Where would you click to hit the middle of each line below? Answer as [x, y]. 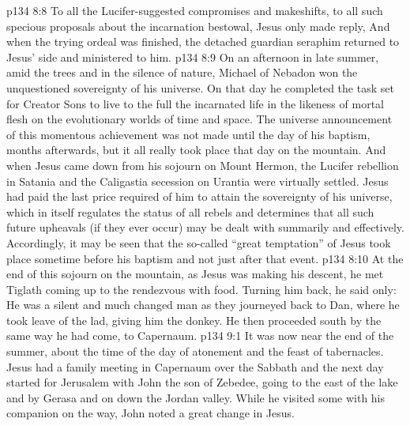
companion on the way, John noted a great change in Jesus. [150, 413]
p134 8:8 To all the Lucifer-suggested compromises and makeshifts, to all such [195, 10]
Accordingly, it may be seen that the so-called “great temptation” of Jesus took [199, 242]
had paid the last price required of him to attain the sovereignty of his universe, [199, 196]
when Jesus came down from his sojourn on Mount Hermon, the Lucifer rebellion [203, 165]
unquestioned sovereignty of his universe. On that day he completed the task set [200, 87]
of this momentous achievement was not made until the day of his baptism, [188, 134]
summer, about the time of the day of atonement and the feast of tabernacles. [195, 351]
